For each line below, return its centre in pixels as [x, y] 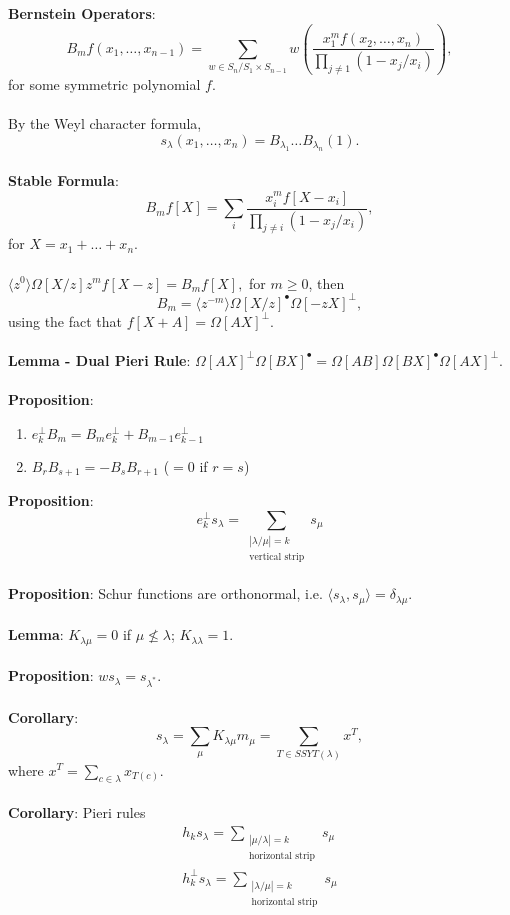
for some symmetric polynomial [104, 84]
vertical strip [277, 557]
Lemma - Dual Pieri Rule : [99, 359]
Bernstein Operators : [82, 13]
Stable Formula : [63, 179]
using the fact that [65, 320]
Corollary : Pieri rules [77, 811]
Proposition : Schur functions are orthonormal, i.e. [165, 593]
